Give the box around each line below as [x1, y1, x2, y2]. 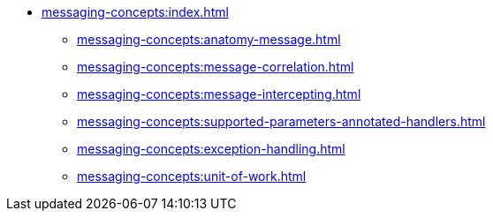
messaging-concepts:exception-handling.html [77, 141, 345, 156]
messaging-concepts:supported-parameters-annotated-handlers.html [77, 114, 486, 129]
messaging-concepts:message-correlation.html [77, 59, 354, 74]
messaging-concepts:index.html [42, 4, 229, 19]
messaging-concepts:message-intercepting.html [77, 86, 361, 101]
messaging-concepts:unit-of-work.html [77, 169, 307, 184]
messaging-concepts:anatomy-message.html [77, 32, 341, 47]
